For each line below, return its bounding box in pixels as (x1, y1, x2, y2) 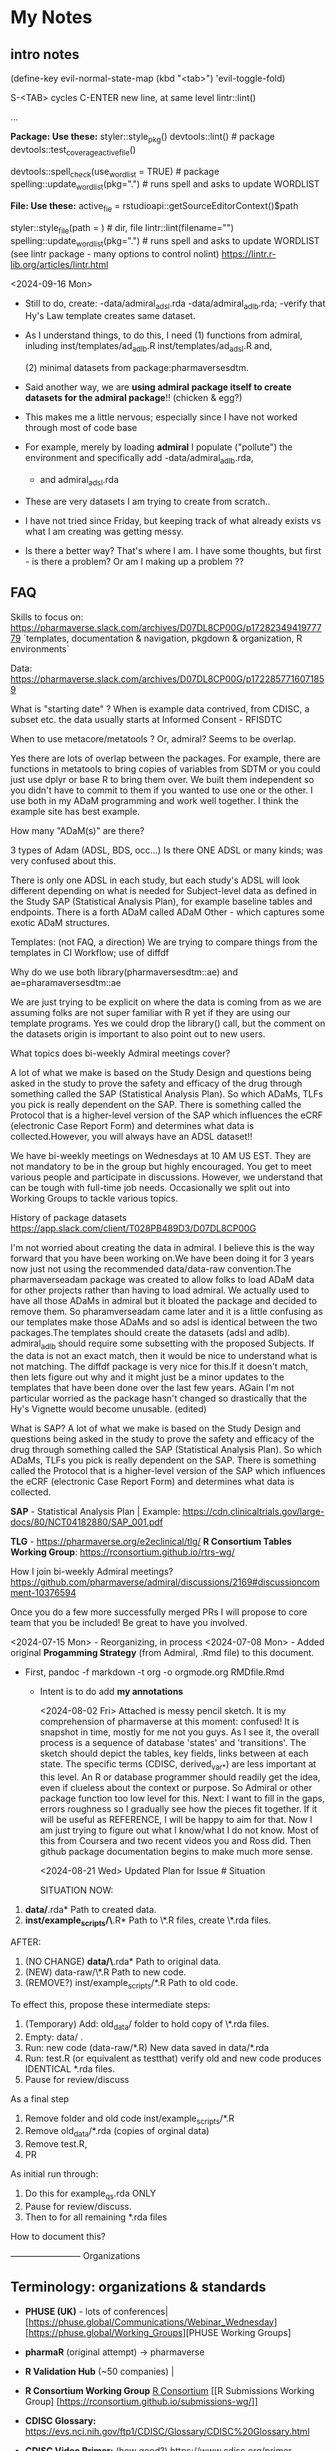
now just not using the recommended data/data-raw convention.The (10, 1262, 292, 1275)
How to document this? (10, 2230, 106, 2242)
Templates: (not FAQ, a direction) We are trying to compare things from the (10, 936, 318, 948)
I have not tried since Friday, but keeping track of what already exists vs (24, 514, 322, 526)
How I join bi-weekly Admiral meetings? (10, 1566, 174, 1578)
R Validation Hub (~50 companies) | (24, 2365, 175, 2377)
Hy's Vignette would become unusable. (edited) (10, 1403, 207, 1415)
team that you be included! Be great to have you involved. (10, 1617, 248, 1629)
